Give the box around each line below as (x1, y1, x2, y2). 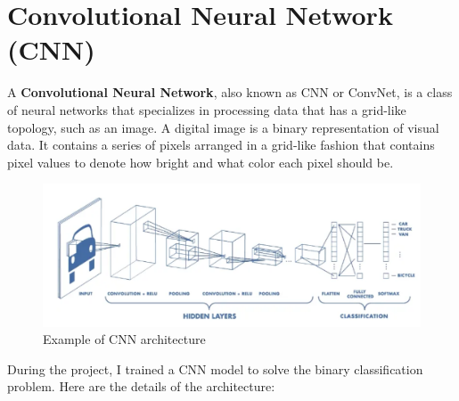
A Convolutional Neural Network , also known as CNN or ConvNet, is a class (7, 83, 453, 102)
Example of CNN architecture (43, 330, 206, 348)
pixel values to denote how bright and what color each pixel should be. (7, 152, 394, 171)
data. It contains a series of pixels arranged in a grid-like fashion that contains (7, 135, 435, 154)
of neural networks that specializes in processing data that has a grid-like (7, 100, 406, 119)
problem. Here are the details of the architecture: (7, 377, 275, 396)
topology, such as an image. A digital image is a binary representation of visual (7, 118, 439, 136)
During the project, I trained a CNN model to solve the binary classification (7, 359, 423, 378)
